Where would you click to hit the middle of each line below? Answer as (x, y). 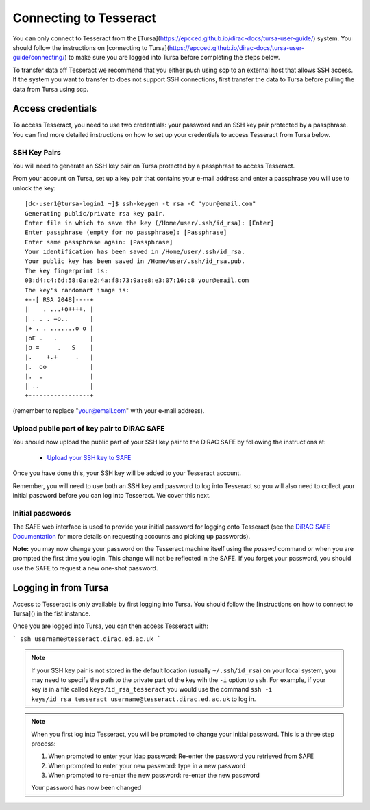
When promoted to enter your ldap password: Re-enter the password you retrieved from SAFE (181, 756)
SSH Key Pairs (37, 152)
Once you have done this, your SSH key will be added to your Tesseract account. (127, 473)
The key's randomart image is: (77, 290)
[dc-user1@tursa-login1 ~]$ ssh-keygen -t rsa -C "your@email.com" (140, 204)
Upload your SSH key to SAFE (89, 457)
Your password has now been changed (86, 788)
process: (44, 744)
